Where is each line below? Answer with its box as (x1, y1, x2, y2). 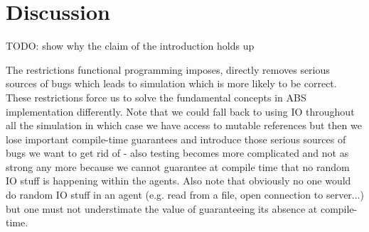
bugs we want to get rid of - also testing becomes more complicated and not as (6, 145, 349, 160)
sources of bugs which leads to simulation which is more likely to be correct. (6, 76, 337, 91)
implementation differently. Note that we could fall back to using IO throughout (6, 104, 355, 118)
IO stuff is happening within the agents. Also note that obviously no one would (6, 173, 351, 188)
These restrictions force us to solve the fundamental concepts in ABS (6, 89, 306, 104)
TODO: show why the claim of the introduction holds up (6, 38, 255, 53)
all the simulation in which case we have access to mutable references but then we (6, 118, 362, 133)
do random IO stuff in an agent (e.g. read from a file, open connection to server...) (6, 187, 364, 202)
